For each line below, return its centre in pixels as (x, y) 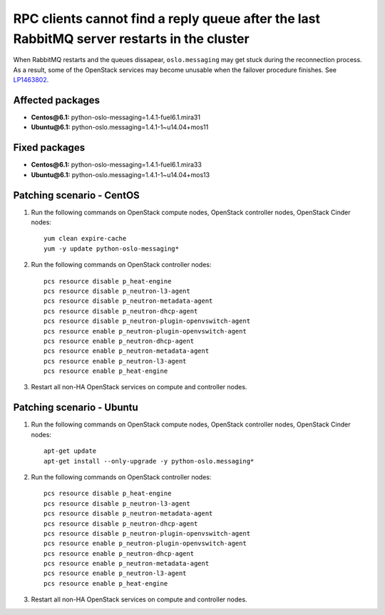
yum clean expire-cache (85, 239)
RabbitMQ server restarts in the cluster (131, 39)
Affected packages (56, 100)
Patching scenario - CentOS (77, 195)
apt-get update (70, 451)
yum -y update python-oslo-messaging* (112, 249)
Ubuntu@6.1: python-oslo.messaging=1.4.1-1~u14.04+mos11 (120, 127)
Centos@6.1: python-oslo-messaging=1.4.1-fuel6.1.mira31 (116, 117)
